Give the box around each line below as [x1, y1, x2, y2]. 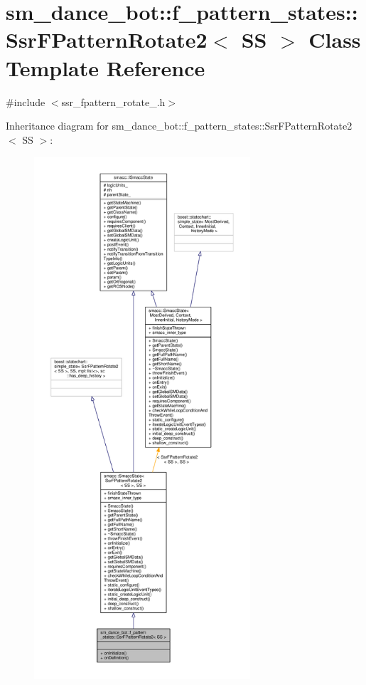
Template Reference [6, 53, 205, 82]
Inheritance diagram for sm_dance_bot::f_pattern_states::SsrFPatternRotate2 [6, 118, 352, 133]
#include [6, 94, 45, 109]
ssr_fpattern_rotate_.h [61, 94, 166, 109]
